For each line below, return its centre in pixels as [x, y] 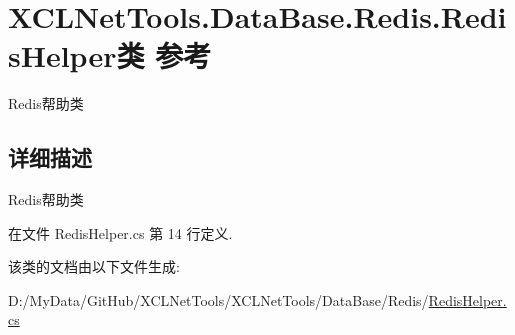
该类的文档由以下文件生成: [94, 266]
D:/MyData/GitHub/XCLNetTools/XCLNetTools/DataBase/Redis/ [218, 299]
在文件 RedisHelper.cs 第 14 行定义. [120, 232]
